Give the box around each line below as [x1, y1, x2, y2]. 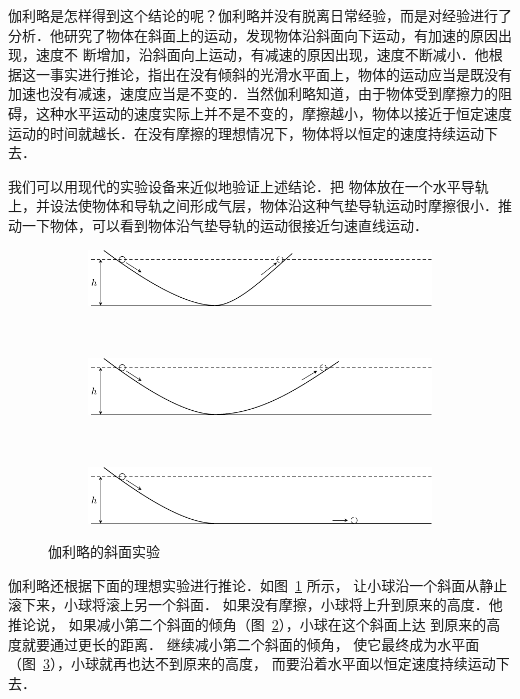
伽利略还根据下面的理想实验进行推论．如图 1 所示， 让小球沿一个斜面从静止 [8, 574, 508, 595]
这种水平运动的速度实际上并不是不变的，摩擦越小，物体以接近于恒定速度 [35, 102, 512, 123]
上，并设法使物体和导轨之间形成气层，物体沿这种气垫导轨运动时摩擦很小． [8, 195, 498, 216]
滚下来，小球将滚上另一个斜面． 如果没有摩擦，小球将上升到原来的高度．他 [8, 594, 503, 615]
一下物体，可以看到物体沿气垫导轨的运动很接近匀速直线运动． [21, 214, 428, 235]
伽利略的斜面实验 [48, 541, 160, 562]
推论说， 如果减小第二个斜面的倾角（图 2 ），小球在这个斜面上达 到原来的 [8, 613, 487, 634]
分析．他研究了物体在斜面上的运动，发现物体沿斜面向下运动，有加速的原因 [8, 24, 498, 45]
